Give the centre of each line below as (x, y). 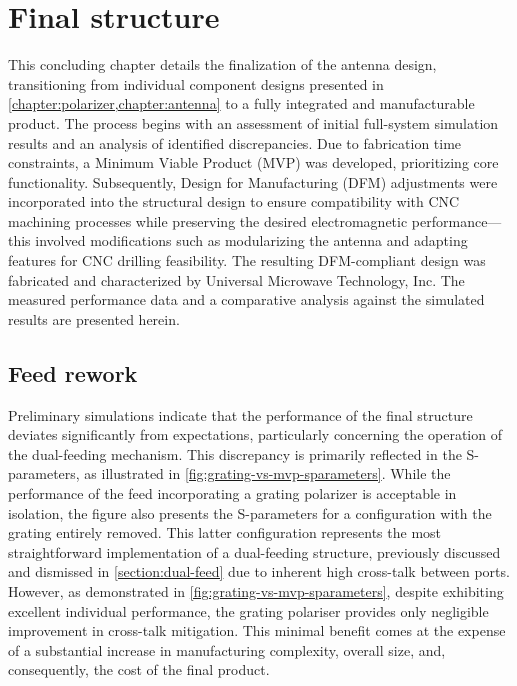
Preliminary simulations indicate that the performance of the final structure (240, 414)
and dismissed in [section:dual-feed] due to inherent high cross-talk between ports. (259, 571)
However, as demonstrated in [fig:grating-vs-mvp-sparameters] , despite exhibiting (256, 590)
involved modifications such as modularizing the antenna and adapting (251, 240)
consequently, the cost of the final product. (139, 669)
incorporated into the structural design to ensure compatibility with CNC (234, 201)
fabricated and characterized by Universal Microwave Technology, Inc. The (236, 279)
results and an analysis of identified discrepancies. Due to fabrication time (235, 142)
